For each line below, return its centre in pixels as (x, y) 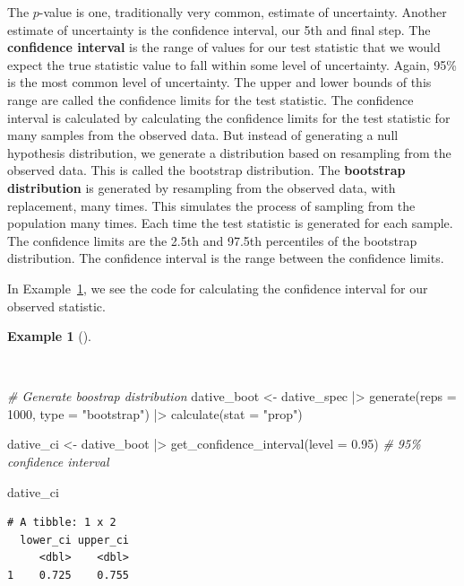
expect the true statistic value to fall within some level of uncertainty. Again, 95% (232, 64)
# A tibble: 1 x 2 (62, 523)
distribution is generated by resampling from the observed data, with (202, 187)
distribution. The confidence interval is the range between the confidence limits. (226, 258)
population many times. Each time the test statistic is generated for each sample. (230, 223)
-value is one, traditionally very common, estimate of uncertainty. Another (243, 12)
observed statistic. (56, 306)
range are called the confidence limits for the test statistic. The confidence (211, 99)
